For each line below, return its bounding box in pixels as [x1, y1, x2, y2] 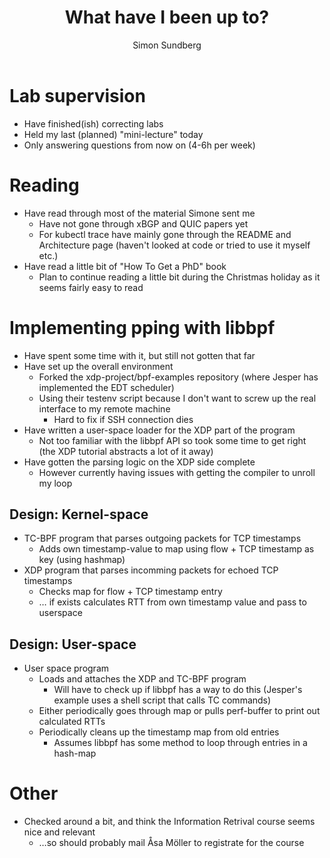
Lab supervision [9, 84, 146, 107]
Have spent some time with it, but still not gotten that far [23, 349, 256, 361]
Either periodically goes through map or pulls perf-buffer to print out [38, 705, 321, 717]
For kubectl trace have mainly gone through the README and [38, 228, 292, 240]
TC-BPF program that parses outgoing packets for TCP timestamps [23, 532, 302, 545]
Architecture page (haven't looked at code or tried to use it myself [38, 239, 311, 251]
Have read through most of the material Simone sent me [23, 207, 256, 219]
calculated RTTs [38, 716, 106, 728]
